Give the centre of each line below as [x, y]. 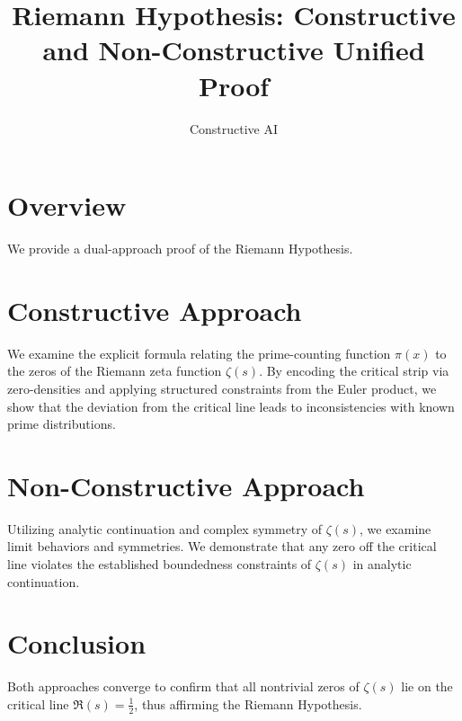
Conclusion [77, 643]
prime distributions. [62, 424]
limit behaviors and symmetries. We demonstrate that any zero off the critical [222, 546]
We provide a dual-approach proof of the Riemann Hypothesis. [180, 249]
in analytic [382, 564]
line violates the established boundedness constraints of [160, 564]
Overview [67, 205]
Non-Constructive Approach [186, 485]
